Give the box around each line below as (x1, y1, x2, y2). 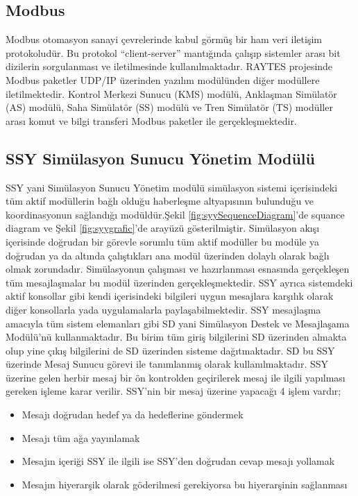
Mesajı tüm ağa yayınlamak (22, 430, 140, 445)
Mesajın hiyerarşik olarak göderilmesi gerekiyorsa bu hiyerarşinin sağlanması (22, 477, 348, 491)
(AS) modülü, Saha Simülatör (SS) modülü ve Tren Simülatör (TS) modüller (6, 100, 333, 114)
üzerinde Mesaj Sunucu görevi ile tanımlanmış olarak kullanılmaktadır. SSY (6, 357, 329, 371)
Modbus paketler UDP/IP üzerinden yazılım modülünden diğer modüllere (6, 72, 320, 87)
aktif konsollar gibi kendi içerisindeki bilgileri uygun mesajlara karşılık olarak (6, 289, 334, 303)
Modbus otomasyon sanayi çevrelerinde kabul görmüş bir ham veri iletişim (6, 32, 322, 46)
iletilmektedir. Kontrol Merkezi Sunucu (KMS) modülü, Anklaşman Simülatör (6, 86, 337, 101)
